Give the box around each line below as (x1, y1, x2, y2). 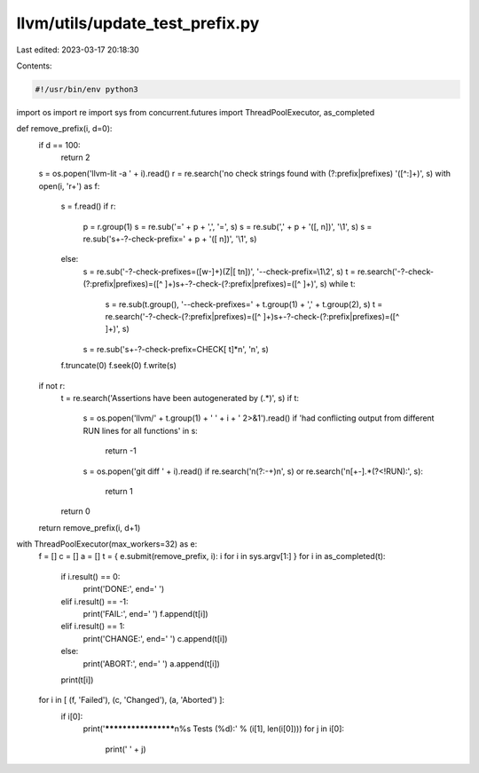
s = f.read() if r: (60, 201, 116, 212)
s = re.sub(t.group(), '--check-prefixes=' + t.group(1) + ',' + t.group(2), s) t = (105, 298, 383, 310)
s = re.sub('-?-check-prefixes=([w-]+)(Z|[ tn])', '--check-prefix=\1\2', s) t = (82, 266, 356, 277)
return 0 (60, 506, 90, 517)
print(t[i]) (60, 674, 94, 685)
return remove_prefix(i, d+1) (38, 522, 141, 532)
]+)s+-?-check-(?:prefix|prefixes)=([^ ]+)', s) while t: (164, 279, 356, 289)
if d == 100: (38, 139, 81, 150)
